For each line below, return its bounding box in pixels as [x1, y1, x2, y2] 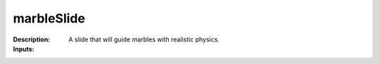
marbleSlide [13, 11, 86, 26]
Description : [13, 35, 51, 44]
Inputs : [13, 44, 34, 53]
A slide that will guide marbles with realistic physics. [68, 35, 220, 44]
